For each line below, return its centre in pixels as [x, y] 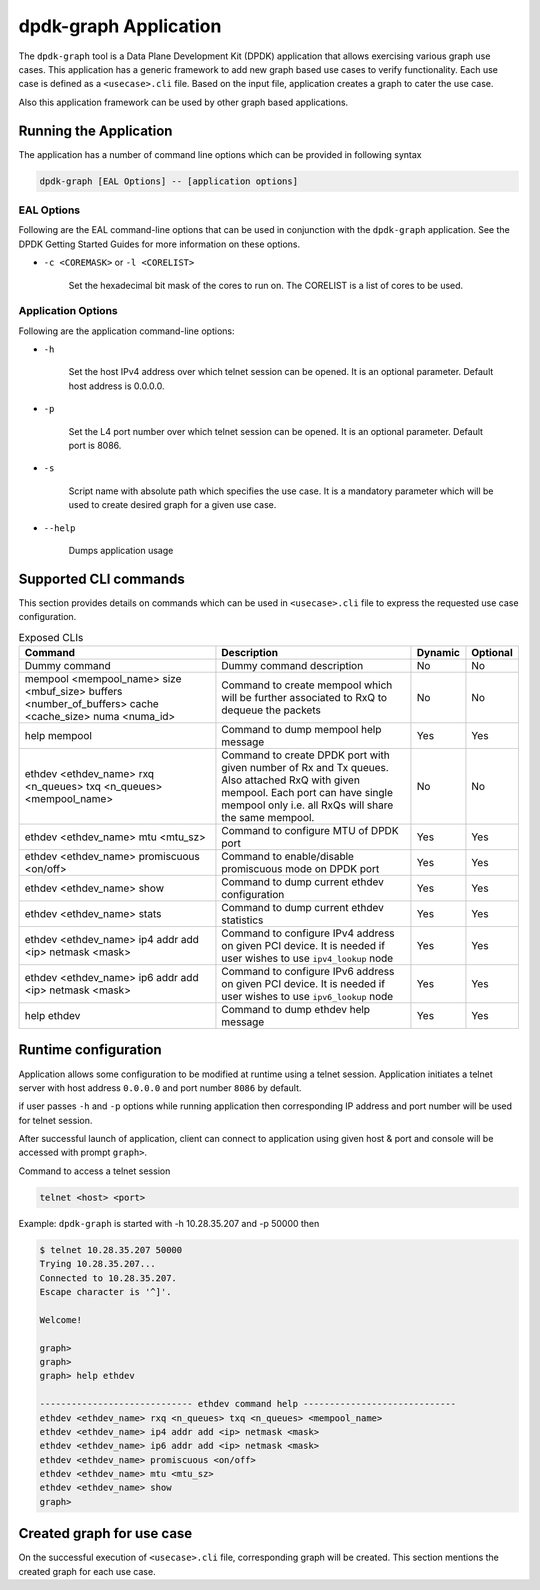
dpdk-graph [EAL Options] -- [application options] [169, 181]
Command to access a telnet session [94, 1171]
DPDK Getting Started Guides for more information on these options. [159, 244]
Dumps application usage [121, 550]
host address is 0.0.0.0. [116, 386]
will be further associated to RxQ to [304, 698]
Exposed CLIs [51, 637]
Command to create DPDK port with [305, 755]
